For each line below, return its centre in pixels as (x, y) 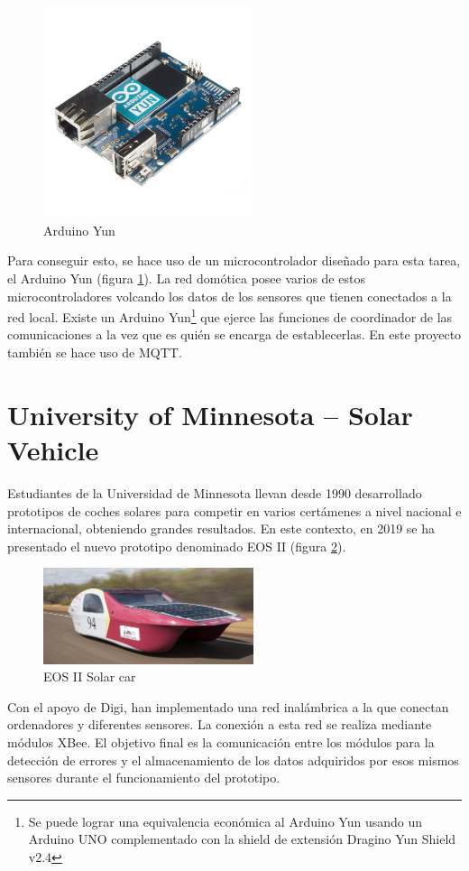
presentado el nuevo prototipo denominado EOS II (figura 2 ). (177, 546)
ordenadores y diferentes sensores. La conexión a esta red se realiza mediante (220, 724)
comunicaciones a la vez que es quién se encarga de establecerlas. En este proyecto (234, 334)
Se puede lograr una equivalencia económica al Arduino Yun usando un (225, 821)
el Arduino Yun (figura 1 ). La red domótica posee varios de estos (186, 278)
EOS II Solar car (90, 676)
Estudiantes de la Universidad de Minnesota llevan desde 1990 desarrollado (215, 492)
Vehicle (53, 449)
